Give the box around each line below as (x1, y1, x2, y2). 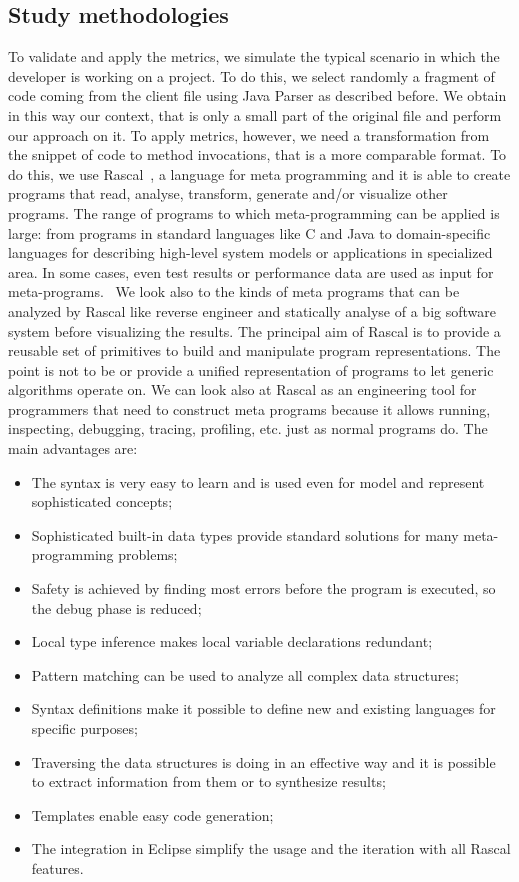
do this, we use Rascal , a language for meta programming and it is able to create (8, 163, 511, 184)
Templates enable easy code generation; (31, 804, 274, 825)
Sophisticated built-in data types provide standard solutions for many (31, 524, 459, 545)
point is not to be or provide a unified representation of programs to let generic (8, 359, 494, 380)
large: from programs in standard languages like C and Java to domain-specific (8, 222, 491, 243)
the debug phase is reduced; (31, 597, 202, 618)
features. (31, 857, 84, 878)
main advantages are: (8, 438, 138, 459)
